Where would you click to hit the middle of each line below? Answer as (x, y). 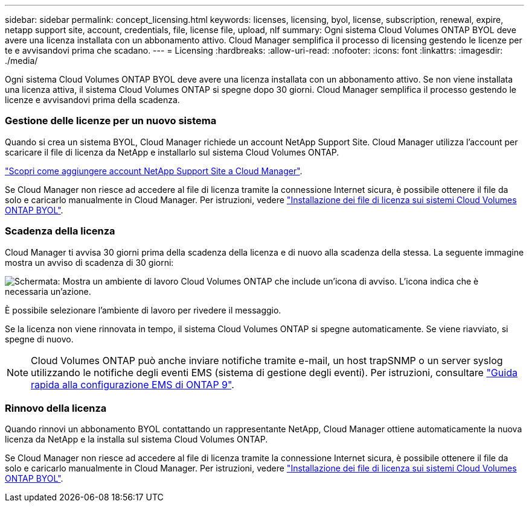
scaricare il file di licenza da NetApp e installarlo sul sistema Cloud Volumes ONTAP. (172, 152)
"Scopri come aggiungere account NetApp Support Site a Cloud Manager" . (154, 171)
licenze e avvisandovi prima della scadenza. (92, 100)
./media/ (21, 61)
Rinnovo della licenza (56, 408)
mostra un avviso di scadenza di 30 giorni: (89, 262)
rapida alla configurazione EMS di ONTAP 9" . (133, 384)
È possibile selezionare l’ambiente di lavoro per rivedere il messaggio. (143, 310)
